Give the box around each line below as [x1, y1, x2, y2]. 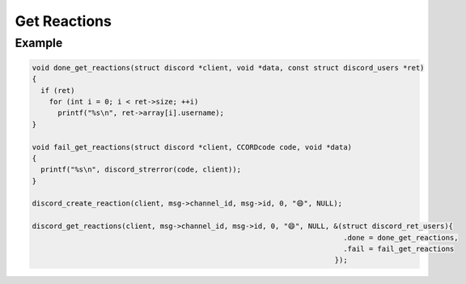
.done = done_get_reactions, [342, 233, 459, 242]
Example [15, 36, 63, 50]
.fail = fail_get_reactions [342, 244, 455, 254]
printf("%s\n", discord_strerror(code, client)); [40, 165, 242, 174]
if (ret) [40, 86, 75, 95]
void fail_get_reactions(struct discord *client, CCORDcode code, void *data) [32, 142, 352, 151]
